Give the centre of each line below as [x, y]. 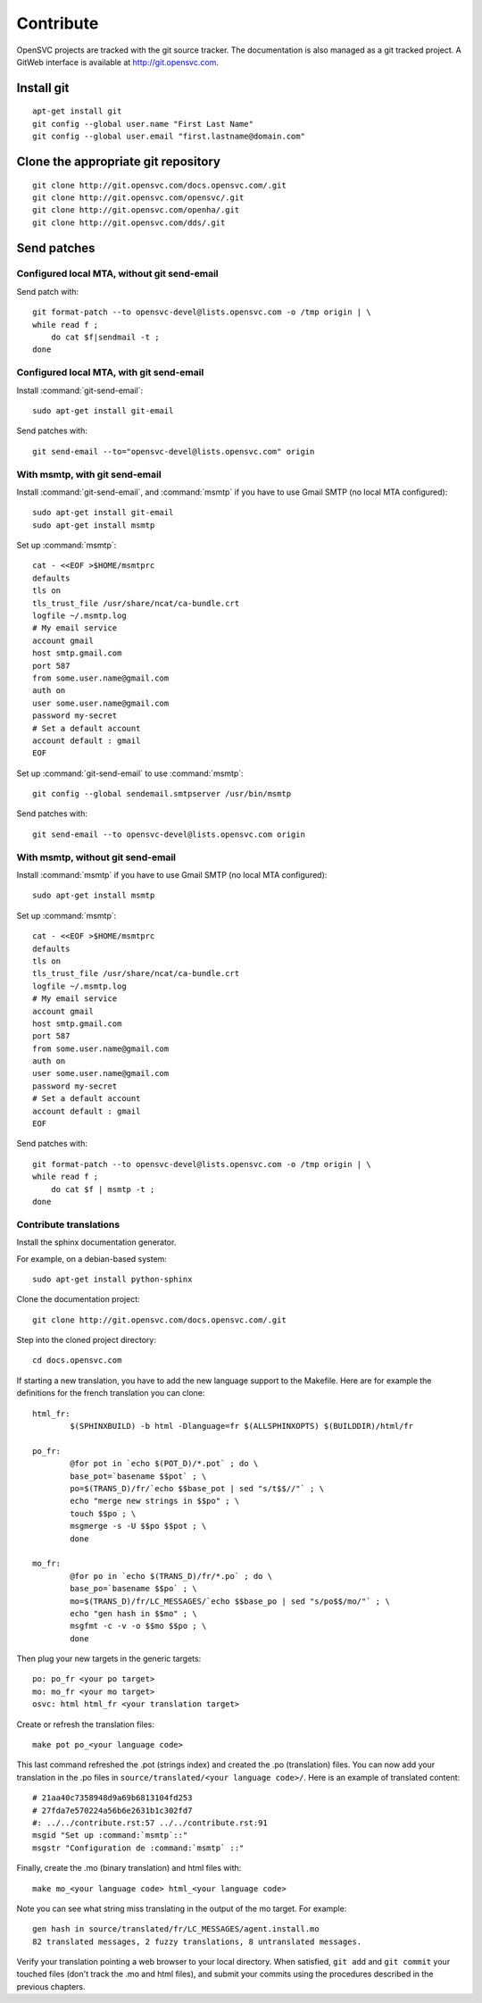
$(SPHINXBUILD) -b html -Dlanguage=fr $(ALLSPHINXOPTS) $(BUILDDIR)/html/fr [242, 1426]
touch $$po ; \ [103, 1513]
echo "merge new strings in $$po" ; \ [155, 1501]
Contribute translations [68, 1224]
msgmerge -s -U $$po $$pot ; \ [138, 1526]
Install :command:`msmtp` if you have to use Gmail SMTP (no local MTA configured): [172, 875]
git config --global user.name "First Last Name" [143, 124]
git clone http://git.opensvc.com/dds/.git [129, 222]
